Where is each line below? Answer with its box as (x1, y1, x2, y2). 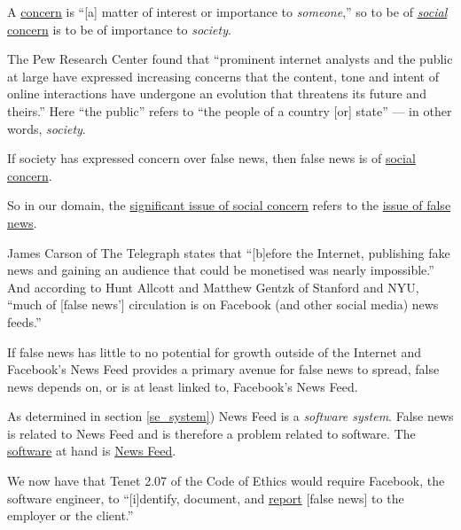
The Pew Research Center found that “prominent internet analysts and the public (7, 50, 453, 68)
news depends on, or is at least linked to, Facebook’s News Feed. (7, 377, 358, 395)
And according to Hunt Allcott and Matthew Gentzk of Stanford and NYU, (7, 277, 419, 296)
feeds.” (7, 312, 42, 331)
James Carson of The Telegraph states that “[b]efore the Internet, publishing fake (7, 243, 450, 261)
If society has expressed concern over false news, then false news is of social (7, 149, 416, 168)
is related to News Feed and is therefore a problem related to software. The (7, 424, 416, 442)
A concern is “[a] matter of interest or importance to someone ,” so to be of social (7, 3, 448, 20)
